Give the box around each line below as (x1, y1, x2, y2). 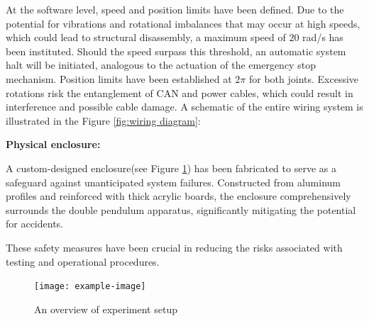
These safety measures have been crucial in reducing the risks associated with (6, 240, 343, 254)
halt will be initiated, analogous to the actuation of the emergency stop (6, 57, 316, 72)
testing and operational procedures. (6, 254, 160, 269)
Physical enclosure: (6, 137, 101, 152)
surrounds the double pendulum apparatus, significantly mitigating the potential (6, 202, 356, 217)
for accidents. (6, 216, 64, 231)
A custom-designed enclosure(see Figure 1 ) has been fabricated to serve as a (6, 160, 336, 175)
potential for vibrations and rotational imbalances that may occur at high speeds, (6, 16, 360, 30)
